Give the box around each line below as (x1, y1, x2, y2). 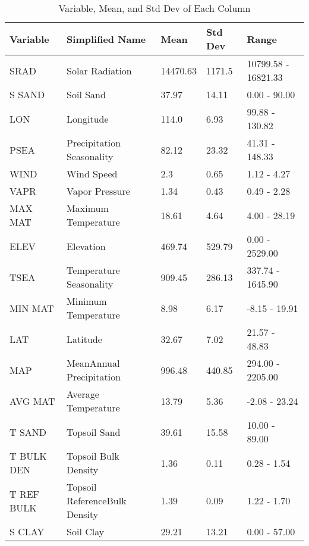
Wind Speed (67, 167, 118, 180)
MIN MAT (10, 301, 54, 315)
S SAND (10, 88, 45, 101)
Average (67, 387, 99, 401)
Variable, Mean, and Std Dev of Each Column (58, 1, 251, 15)
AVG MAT (10, 394, 55, 408)
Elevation (67, 239, 106, 253)
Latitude (67, 332, 102, 346)
